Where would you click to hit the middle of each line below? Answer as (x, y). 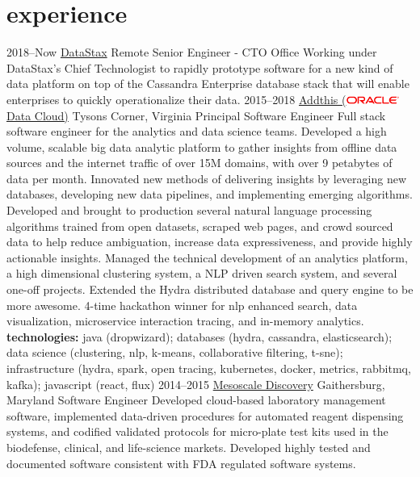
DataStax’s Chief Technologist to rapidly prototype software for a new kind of (200, 67)
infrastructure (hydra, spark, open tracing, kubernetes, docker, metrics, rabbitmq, (209, 368)
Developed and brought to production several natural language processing (189, 210)
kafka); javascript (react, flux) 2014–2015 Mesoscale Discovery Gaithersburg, (196, 384)
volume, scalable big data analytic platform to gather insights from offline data (202, 146)
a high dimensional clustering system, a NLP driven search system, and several (202, 273)
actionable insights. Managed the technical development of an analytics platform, (207, 257)
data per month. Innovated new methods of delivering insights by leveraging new (207, 178)
